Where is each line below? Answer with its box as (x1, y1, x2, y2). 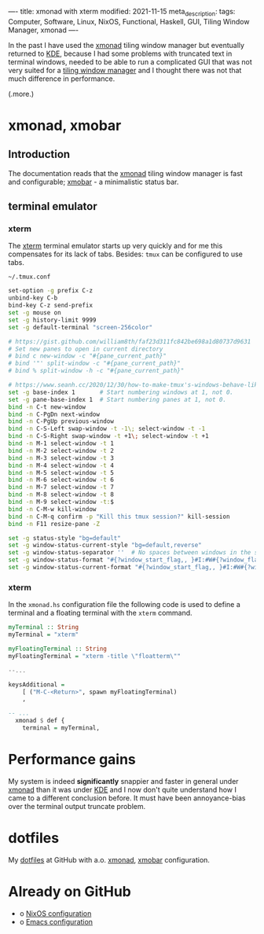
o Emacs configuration (19, 917, 93, 926)
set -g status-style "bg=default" (8, 534, 122, 542)
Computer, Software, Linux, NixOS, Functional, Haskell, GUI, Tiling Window (8, 17, 250, 26)
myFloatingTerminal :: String (8, 645, 108, 653)
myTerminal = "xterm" (8, 631, 79, 639)
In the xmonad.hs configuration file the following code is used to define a (8, 600, 241, 609)
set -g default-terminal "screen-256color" (8, 323, 153, 331)
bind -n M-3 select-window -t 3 (8, 454, 114, 462)
